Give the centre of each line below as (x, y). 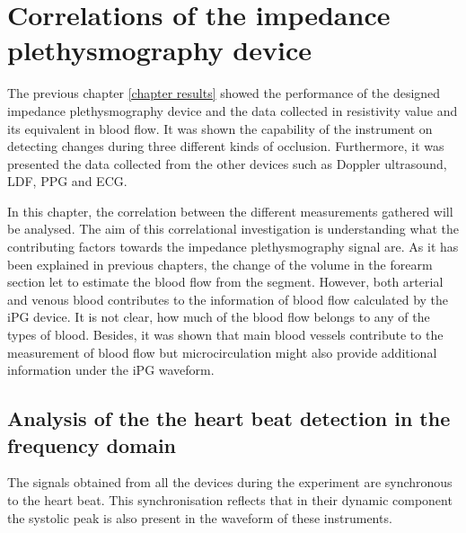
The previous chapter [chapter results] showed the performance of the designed (224, 93)
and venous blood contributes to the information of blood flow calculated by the (228, 299)
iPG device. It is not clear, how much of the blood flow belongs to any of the (219, 317)
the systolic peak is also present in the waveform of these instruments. (200, 517)
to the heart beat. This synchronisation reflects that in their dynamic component (230, 500)
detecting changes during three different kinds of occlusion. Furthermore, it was (226, 146)
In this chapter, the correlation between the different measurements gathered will (230, 211)
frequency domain (92, 444)
